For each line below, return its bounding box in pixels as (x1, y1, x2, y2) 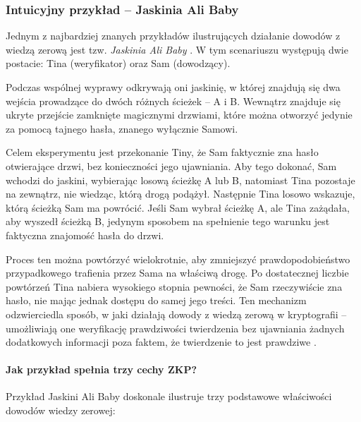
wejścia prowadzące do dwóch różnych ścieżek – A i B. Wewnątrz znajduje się (6, 93, 341, 108)
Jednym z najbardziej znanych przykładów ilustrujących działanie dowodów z (6, 28, 341, 43)
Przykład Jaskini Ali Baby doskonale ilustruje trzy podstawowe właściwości (6, 389, 332, 404)
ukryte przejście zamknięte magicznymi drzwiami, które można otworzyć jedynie (6, 107, 353, 122)
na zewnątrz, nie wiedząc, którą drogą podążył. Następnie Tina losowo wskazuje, (6, 186, 355, 201)
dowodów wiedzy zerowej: (6, 403, 116, 418)
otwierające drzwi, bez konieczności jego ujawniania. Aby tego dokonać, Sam (6, 158, 337, 173)
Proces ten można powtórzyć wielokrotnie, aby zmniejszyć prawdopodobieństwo (6, 251, 350, 266)
